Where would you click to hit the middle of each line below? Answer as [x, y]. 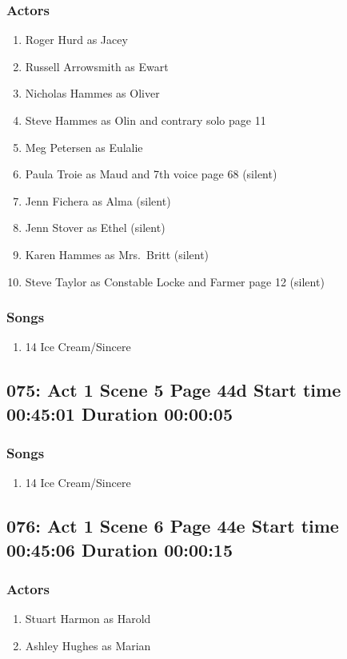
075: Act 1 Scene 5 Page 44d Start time [174, 390]
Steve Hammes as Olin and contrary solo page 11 [146, 120]
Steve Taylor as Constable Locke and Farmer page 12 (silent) [175, 281]
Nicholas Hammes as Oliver [92, 93]
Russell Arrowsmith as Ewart [97, 66]
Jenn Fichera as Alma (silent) [98, 200]
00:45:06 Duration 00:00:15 [120, 549]
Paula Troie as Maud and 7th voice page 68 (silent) [151, 174]
